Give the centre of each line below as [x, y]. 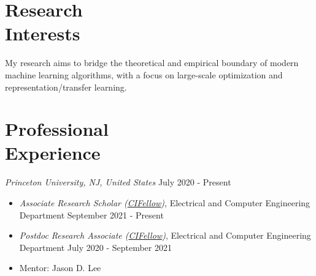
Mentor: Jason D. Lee [60, 268]
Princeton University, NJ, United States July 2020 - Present [118, 182]
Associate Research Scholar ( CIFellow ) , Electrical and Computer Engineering [165, 203]
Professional [57, 129]
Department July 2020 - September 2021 [95, 247]
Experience [53, 153]
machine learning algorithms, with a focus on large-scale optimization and [144, 74]
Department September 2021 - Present [91, 214]
